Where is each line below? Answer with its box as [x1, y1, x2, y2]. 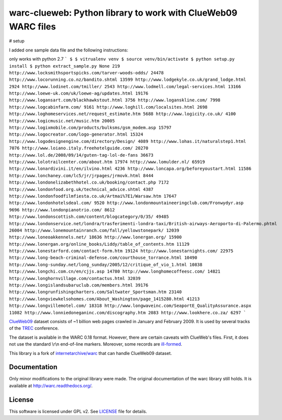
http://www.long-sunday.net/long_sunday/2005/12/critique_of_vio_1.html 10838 [9, 262, 203, 267]
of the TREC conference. [9, 326, 59, 331]
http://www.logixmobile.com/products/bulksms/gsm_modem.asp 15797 [9, 125, 172, 131]
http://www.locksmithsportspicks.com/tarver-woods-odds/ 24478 [9, 70, 164, 75]
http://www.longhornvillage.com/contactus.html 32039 [9, 276, 141, 281]
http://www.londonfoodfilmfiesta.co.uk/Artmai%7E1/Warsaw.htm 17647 [9, 193, 177, 199]
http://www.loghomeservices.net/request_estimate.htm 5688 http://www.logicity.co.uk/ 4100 [9, 111, 236, 117]
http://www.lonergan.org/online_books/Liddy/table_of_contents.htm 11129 [9, 241, 190, 247]
